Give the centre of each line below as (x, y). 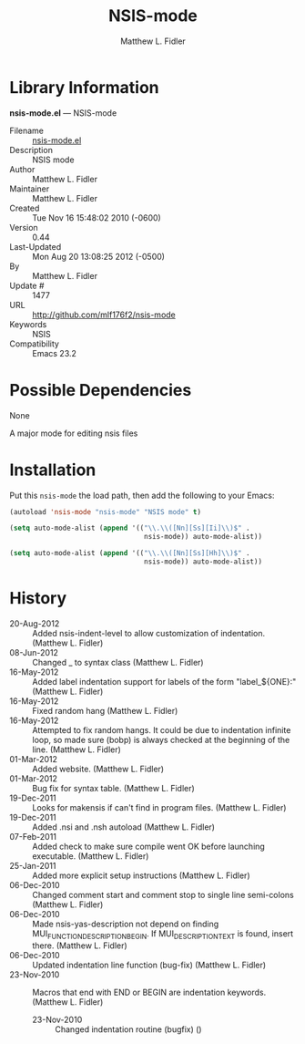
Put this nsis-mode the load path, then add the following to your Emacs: (142, 495)
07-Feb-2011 (33, 836)
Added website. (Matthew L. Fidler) (98, 769)
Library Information (84, 87)
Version (24, 227)
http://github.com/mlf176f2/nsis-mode (104, 315)
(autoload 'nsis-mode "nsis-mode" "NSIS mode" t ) (106, 512)
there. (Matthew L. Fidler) (80, 946)
